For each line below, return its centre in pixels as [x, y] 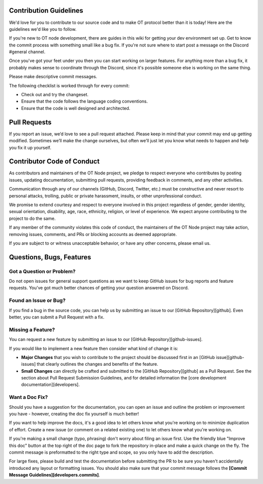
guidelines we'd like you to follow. [43, 29]
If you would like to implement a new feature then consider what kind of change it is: [94, 348]
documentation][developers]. [50, 385]
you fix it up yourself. [30, 147]
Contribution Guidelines [46, 11]
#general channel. [27, 52]
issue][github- [230, 357]
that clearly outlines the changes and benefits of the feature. [97, 364]
